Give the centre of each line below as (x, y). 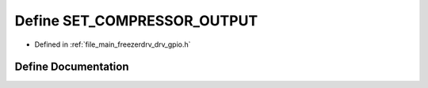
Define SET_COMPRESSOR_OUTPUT (136, 21)
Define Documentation (72, 67)
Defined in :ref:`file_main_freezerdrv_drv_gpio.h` (113, 44)
